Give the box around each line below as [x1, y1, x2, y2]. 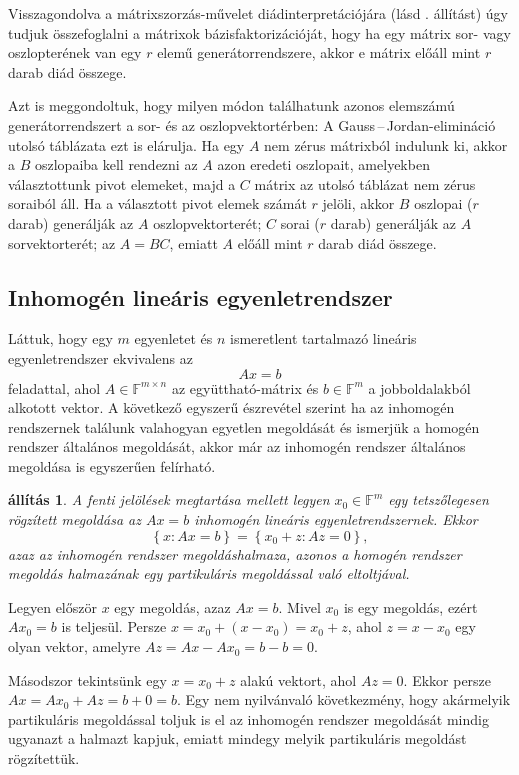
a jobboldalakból [368, 377, 471, 398]
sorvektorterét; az [8, 232, 116, 253]
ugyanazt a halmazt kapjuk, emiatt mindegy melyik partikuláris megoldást [8, 728, 467, 749]
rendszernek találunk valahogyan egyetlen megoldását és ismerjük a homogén [8, 416, 480, 437]
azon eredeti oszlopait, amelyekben [217, 154, 430, 175]
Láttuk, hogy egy [8, 328, 113, 349]
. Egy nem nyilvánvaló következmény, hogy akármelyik [176, 689, 511, 710]
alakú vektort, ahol [240, 669, 357, 690]
